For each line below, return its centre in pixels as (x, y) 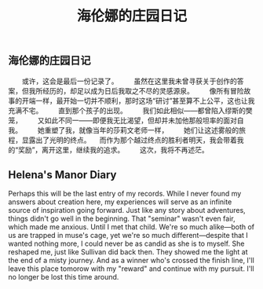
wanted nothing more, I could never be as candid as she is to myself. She (126, 243)
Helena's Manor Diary (62, 175)
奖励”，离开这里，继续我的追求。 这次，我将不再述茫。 (114, 149)
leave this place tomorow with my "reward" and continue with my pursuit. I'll (131, 269)
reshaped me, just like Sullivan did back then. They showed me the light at (128, 252)
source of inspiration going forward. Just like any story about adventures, (127, 210)
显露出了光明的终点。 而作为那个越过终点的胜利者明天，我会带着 (129, 140)
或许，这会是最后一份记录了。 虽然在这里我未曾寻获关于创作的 (129, 81)
